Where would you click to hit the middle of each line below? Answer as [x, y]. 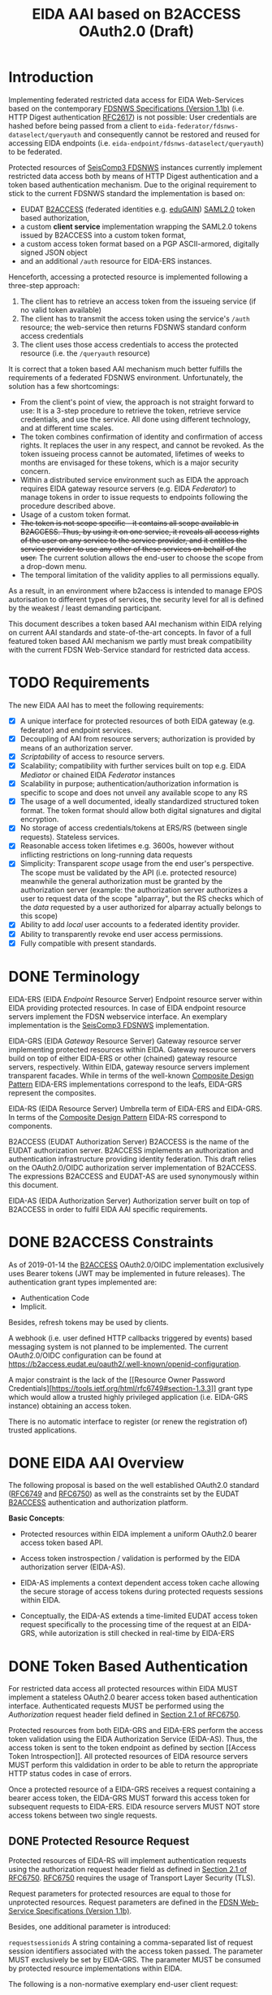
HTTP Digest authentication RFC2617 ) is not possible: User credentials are [133, 117]
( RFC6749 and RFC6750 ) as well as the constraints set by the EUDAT [124, 1494]
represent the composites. [52, 1092]
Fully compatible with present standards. [88, 943]
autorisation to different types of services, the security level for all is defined [136, 599]
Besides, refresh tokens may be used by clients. [89, 1322]
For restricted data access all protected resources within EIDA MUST [123, 1689]
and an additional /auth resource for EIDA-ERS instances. [116, 260]
